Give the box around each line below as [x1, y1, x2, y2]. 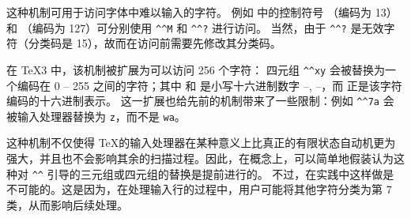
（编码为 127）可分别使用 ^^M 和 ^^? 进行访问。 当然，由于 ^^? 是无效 [21, 19, 384, 36]
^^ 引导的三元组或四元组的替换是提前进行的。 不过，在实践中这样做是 [32, 165, 394, 182]
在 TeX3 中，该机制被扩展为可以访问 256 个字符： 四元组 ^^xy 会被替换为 [6, 61, 385, 77]
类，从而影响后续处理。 [6, 196, 128, 212]
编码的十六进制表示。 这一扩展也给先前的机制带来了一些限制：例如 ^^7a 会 [6, 92, 394, 109]
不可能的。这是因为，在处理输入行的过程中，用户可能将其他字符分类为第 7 [6, 181, 392, 197]
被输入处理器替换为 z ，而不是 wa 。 [6, 107, 186, 124]
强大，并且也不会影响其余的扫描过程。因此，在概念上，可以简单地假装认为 [6, 150, 394, 166]
